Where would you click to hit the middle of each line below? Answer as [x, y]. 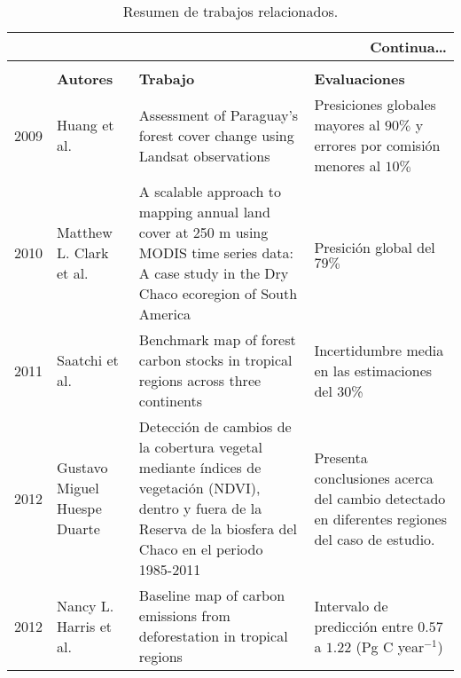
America [165, 314]
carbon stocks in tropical [215, 360]
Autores [85, 79]
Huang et [86, 125]
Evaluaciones [359, 79]
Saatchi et [88, 360]
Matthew [85, 232]
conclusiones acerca [374, 477]
